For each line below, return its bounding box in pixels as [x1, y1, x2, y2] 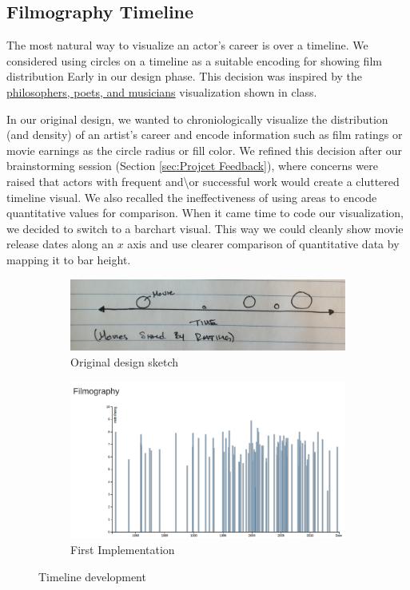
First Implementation [70, 541, 175, 557]
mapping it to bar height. [6, 251, 131, 267]
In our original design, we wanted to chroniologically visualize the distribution [6, 110, 388, 127]
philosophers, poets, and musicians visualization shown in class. [6, 83, 317, 100]
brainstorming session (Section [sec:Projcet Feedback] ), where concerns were [6, 157, 379, 174]
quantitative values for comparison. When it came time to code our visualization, [6, 204, 404, 221]
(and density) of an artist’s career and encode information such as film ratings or [6, 126, 403, 143]
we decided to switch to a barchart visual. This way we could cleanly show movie [6, 220, 404, 236]
